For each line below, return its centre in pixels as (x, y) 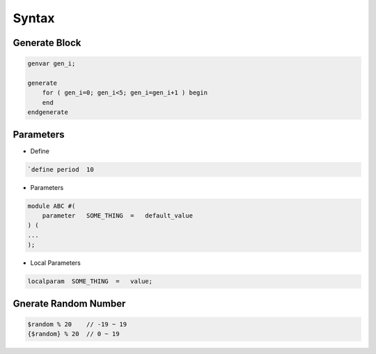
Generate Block (47, 43)
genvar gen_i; (52, 64)
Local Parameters (56, 263)
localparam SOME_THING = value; (90, 281)
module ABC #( (52, 206)
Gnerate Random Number (69, 304)
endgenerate (48, 112)
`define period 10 (61, 169)
